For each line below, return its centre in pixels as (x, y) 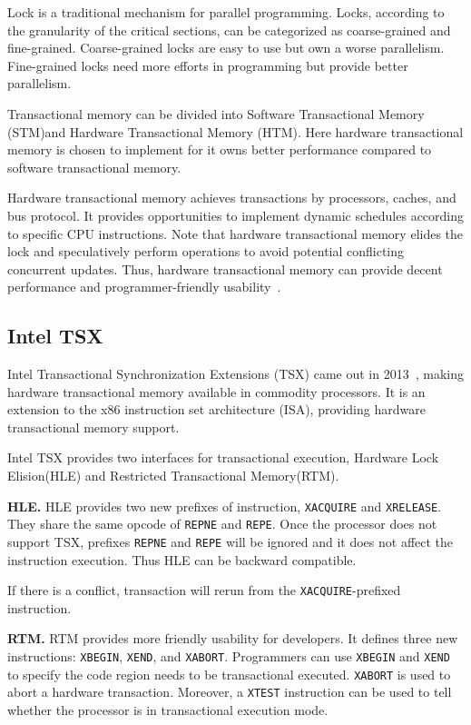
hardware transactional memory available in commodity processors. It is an (216, 391)
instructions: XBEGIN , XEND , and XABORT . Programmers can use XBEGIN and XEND (229, 656)
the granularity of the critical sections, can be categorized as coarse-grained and (229, 30)
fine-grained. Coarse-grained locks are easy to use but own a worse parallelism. (226, 48)
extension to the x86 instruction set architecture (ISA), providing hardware (216, 409)
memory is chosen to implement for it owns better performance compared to (220, 149)
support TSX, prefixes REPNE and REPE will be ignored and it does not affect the (231, 541)
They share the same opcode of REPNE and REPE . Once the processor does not (222, 524)
